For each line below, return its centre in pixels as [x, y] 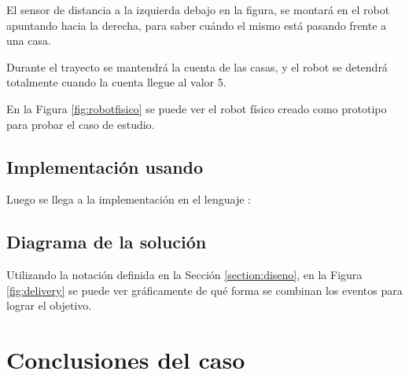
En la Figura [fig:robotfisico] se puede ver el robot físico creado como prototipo [197, 108]
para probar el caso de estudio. [81, 124]
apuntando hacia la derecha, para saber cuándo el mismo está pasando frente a [197, 25]
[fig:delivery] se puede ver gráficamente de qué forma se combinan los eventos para [204, 290]
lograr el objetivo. [49, 305]
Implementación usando [105, 166]
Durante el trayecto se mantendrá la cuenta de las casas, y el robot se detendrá [197, 66]
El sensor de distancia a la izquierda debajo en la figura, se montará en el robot [198, 9]
